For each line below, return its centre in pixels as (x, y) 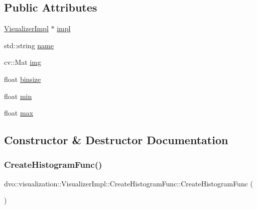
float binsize (23, 79)
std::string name (29, 45)
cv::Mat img (23, 62)
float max (19, 113)
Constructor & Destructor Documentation (116, 140)
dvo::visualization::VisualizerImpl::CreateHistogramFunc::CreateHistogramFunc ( (129, 183)
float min (18, 96)
